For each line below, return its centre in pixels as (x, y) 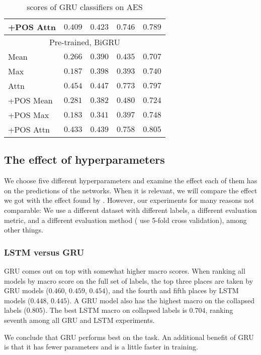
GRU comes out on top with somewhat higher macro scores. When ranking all (125, 270)
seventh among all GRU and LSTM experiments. (79, 320)
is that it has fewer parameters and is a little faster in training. (101, 347)
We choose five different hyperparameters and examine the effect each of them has (131, 181)
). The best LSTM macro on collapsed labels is (115, 310)
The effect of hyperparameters (84, 159)
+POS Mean (30, 100)
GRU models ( (26, 290)
